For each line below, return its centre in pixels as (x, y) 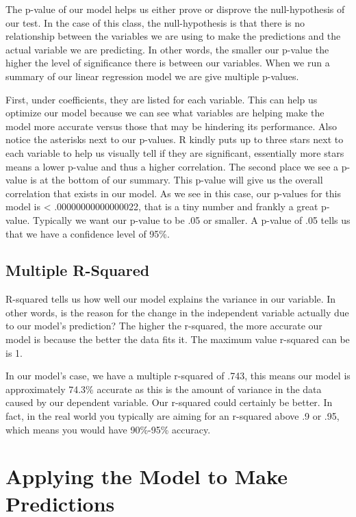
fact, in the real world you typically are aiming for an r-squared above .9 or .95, (173, 416)
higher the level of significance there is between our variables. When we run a (168, 63)
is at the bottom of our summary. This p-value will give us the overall (177, 180)
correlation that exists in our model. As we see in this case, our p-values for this (173, 193)
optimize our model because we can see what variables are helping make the (165, 113)
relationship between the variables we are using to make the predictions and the (173, 36)
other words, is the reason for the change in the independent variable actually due (177, 312)
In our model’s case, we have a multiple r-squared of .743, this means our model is (178, 376)
